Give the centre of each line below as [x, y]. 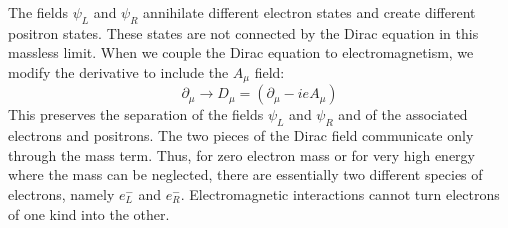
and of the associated [403, 114]
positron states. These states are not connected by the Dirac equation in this [243, 32]
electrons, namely [61, 194]
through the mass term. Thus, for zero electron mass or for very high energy [241, 154]
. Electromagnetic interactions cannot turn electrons [340, 194]
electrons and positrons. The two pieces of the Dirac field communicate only [241, 135]
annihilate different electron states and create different [309, 12]
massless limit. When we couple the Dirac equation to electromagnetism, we [241, 52]
